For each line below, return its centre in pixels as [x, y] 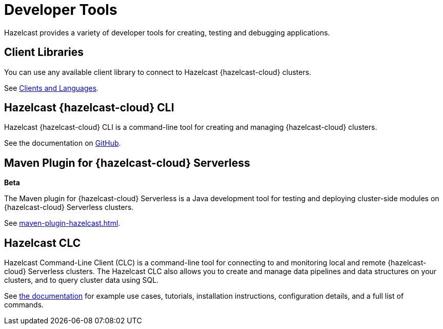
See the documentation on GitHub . [63, 143]
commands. [24, 305]
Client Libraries [44, 52]
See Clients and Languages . [52, 88]
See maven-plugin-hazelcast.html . [62, 223]
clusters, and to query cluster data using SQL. [82, 280]
